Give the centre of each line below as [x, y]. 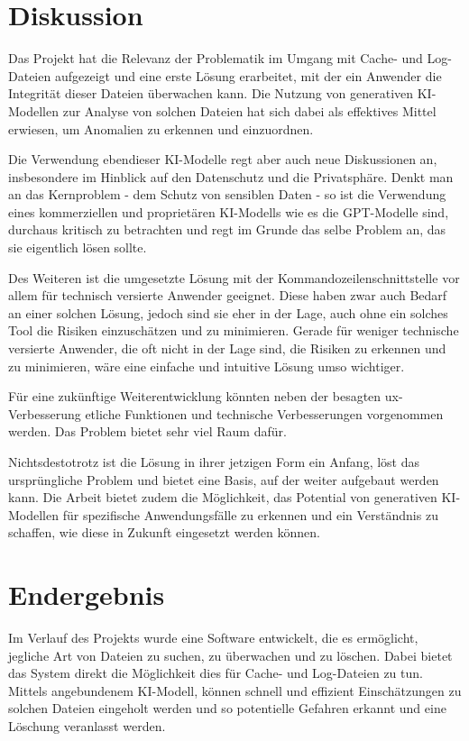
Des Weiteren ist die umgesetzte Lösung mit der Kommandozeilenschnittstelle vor [234, 277]
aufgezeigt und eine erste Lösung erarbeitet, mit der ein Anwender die [248, 75]
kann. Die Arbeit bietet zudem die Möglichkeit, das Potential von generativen [223, 497]
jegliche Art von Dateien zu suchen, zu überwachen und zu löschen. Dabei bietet [230, 655]
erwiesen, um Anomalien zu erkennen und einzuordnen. [161, 128]
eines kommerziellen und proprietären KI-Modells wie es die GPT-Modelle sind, [229, 211]
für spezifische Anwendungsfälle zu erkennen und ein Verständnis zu [250, 514]
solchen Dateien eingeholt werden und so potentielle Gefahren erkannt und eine [227, 708]
